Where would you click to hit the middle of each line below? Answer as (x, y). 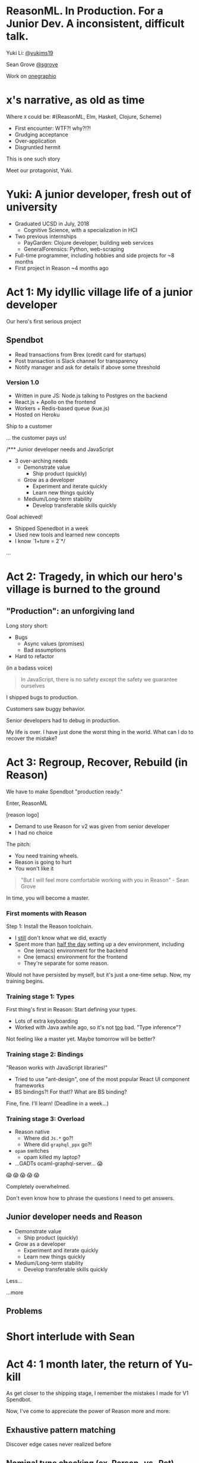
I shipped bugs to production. (42, 697)
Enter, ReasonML (27, 803)
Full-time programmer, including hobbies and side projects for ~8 (94, 255)
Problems (24, 1311)
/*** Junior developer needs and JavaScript (60, 449)
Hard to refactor (34, 656)
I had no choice (34, 832)
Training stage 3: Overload (45, 1119)
